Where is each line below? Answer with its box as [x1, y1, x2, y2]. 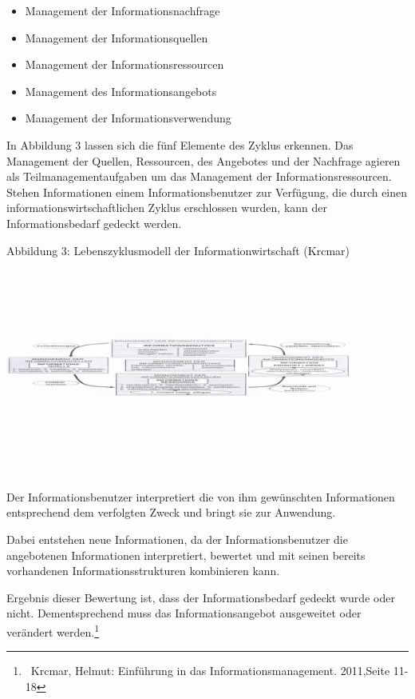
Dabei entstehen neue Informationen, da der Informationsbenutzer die [6, 530, 348, 547]
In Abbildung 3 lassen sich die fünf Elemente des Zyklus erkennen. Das [6, 136, 354, 153]
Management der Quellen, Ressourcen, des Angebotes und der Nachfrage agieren [6, 152, 401, 169]
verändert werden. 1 [6, 621, 100, 640]
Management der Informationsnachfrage [25, 2, 220, 18]
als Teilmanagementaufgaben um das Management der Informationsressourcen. [6, 168, 392, 185]
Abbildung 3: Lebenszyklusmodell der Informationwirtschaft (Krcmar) [6, 242, 350, 258]
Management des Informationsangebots [25, 82, 217, 99]
